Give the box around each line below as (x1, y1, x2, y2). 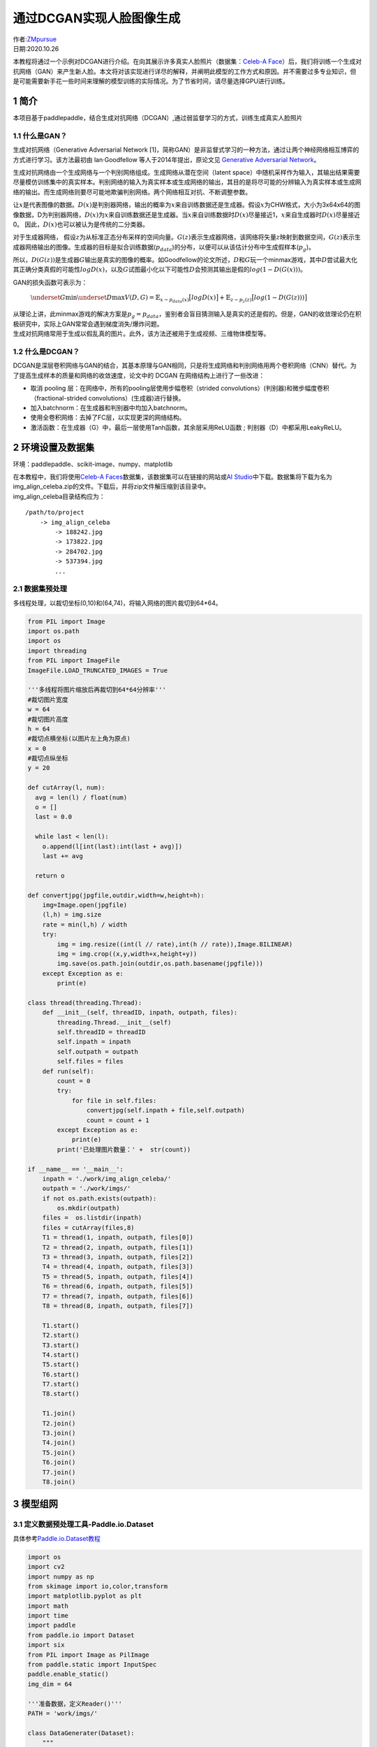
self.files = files (57, 1057, 124, 1066)
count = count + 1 (86, 1116, 149, 1124)
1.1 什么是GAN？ (13, 131, 68, 140)
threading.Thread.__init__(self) (57, 1018, 172, 1027)
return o (35, 871, 65, 880)
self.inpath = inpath (57, 1038, 131, 1046)
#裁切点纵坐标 (27, 755, 69, 762)
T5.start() (42, 1361, 80, 1369)
